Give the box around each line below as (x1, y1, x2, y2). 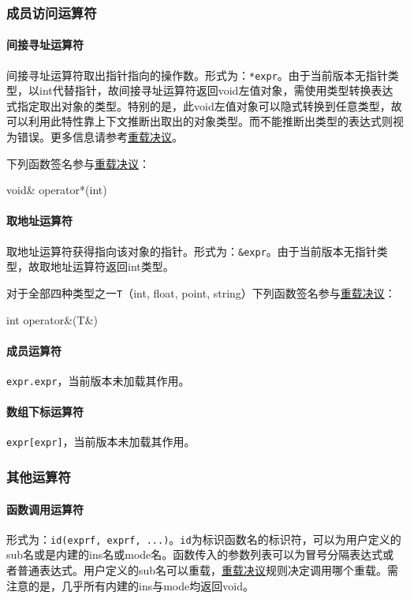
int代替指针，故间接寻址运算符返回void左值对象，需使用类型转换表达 (39, 82, 393, 99)
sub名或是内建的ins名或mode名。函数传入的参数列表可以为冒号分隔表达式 (6, 546, 383, 563)
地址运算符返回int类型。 (50, 258, 174, 275)
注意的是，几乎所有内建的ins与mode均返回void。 (6, 577, 254, 593)
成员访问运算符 (6, 2, 97, 22)
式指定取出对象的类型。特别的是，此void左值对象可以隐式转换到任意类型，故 (6, 97, 402, 114)
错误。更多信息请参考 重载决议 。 (17, 129, 183, 145)
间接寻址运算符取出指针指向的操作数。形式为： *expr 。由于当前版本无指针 (6, 66, 388, 83)
